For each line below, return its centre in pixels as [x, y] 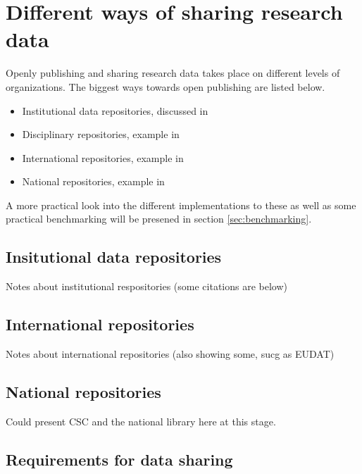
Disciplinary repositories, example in [101, 134]
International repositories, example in [103, 157]
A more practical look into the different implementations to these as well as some [181, 205]
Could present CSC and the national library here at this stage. [141, 421]
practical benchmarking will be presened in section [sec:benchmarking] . [159, 219]
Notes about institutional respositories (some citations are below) [147, 286]
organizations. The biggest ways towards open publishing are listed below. [166, 86]
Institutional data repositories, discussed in [115, 110]
